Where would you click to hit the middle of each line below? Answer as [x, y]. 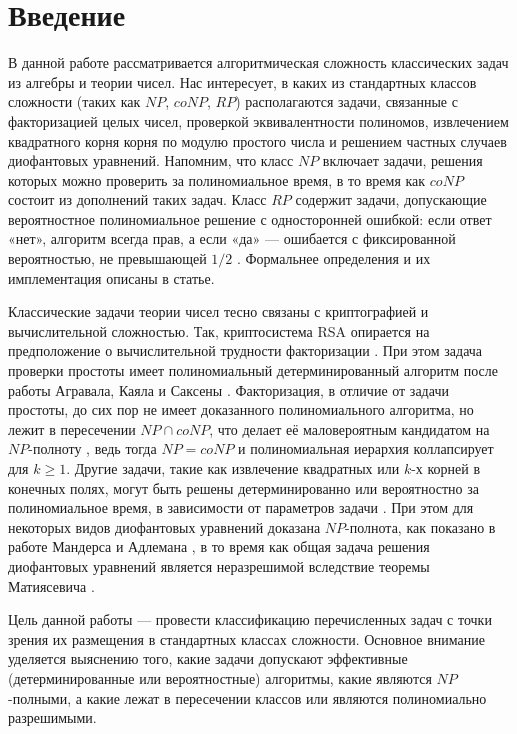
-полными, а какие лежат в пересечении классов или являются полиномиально [247, 697]
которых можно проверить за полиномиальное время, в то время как [217, 179]
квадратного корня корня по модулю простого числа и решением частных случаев [257, 140]
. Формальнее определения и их [333, 258]
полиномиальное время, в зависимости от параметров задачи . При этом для [241, 507]
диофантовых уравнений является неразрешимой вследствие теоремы [219, 565]
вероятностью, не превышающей [107, 258]
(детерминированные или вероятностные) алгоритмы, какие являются [220, 677]
